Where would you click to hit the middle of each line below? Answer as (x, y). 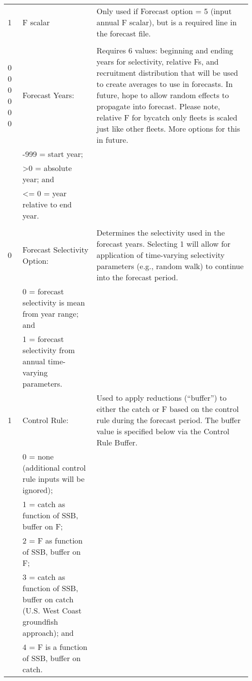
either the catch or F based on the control (168, 409)
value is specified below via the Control (163, 431)
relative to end (47, 204)
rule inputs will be (54, 479)
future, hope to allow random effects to (163, 95)
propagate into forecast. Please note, (158, 106)
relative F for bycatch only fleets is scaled (167, 117)
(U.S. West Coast (52, 610)
